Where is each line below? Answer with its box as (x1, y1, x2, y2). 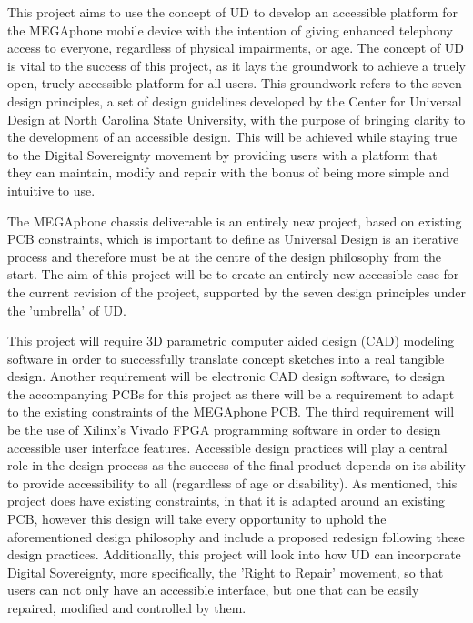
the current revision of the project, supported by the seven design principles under (7, 282, 466, 301)
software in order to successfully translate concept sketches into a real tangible (7, 348, 445, 367)
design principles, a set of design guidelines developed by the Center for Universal (7, 91, 462, 110)
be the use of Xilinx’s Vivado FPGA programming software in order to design (7, 420, 441, 439)
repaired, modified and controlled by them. (7, 598, 247, 617)
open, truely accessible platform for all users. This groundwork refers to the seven (7, 74, 462, 93)
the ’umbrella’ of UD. (7, 300, 126, 319)
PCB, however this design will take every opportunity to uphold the (7, 509, 387, 528)
